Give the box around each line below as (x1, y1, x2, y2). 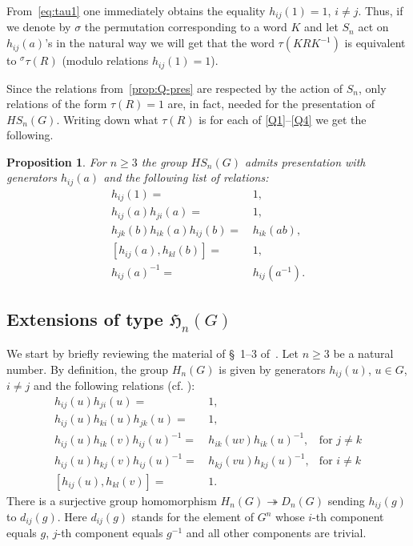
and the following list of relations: (103, 169, 269, 186)
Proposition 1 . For (6, 153, 106, 170)
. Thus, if (358, 2, 403, 18)
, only (359, 79, 387, 96)
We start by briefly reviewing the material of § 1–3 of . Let (6, 344, 299, 361)
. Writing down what (56, 110, 158, 127)
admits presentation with (245, 153, 366, 170)
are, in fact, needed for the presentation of (167, 95, 375, 112)
